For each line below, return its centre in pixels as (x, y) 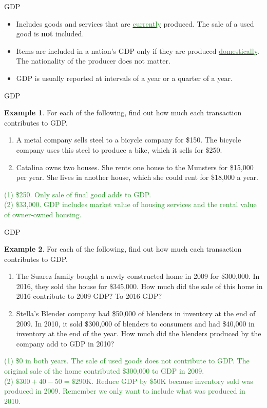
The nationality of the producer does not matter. (93, 61)
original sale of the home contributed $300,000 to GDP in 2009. (104, 371)
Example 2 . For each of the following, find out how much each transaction (123, 249)
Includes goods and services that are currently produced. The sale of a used (135, 23)
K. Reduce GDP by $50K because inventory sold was (169, 381)
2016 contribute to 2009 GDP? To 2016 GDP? (89, 296)
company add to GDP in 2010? (65, 343)
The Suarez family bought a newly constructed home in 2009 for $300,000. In (138, 276)
